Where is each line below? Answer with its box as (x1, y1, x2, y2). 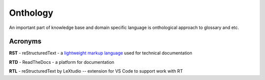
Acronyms (9, 37, 42, 46)
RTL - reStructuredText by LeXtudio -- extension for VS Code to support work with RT (9, 68, 183, 74)
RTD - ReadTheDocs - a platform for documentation (9, 59, 115, 65)
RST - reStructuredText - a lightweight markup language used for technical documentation (9, 50, 192, 56)
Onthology (9, 7, 53, 18)
